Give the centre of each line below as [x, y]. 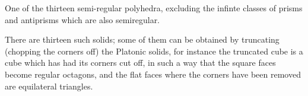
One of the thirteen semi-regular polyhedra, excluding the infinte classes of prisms [154, 8]
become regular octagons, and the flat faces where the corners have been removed [153, 74]
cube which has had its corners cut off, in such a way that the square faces [140, 63]
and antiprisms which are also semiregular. [82, 19]
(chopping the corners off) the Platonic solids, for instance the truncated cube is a [154, 51]
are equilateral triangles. [49, 86]
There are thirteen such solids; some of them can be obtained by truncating [142, 39]
